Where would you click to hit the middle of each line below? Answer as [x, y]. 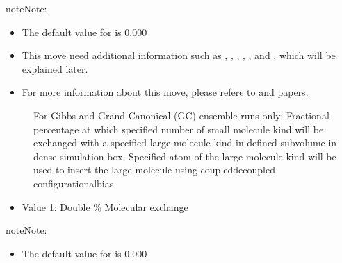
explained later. [55, 68]
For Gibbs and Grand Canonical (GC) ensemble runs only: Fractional [181, 115]
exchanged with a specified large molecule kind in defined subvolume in [185, 143]
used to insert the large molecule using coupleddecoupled [154, 170]
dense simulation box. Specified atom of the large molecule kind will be [185, 156]
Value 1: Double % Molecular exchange [105, 206]
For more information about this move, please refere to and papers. [165, 92]
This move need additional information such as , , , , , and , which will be [179, 55]
